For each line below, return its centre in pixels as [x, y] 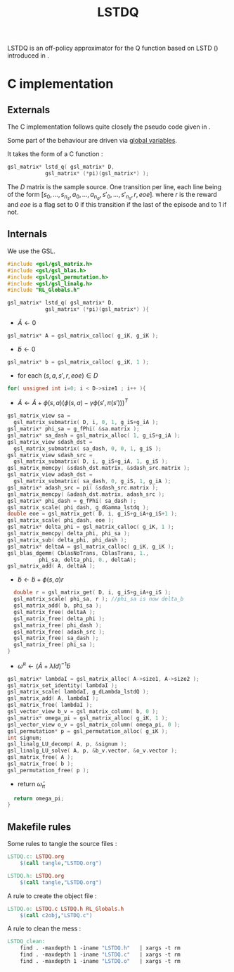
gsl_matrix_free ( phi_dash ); [58, 625]
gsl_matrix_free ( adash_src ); [59, 632]
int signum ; [25, 738]
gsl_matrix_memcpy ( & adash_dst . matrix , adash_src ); [86, 494]
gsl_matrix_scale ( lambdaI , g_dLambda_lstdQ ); [78, 692]
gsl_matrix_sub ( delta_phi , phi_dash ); [67, 540]
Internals [27, 234]
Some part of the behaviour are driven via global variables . [92, 141]
